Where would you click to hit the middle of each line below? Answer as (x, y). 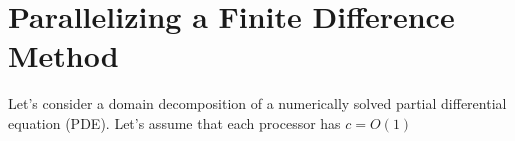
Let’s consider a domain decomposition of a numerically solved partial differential (257, 103)
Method (63, 55)
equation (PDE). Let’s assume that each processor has (174, 122)
